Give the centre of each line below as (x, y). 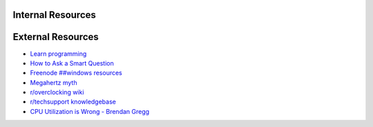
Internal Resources (55, 15)
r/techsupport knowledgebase (73, 102)
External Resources (56, 37)
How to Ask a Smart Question (72, 63)
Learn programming (58, 53)
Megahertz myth (54, 82)
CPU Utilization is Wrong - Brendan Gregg (90, 111)
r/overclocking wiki (57, 92)
